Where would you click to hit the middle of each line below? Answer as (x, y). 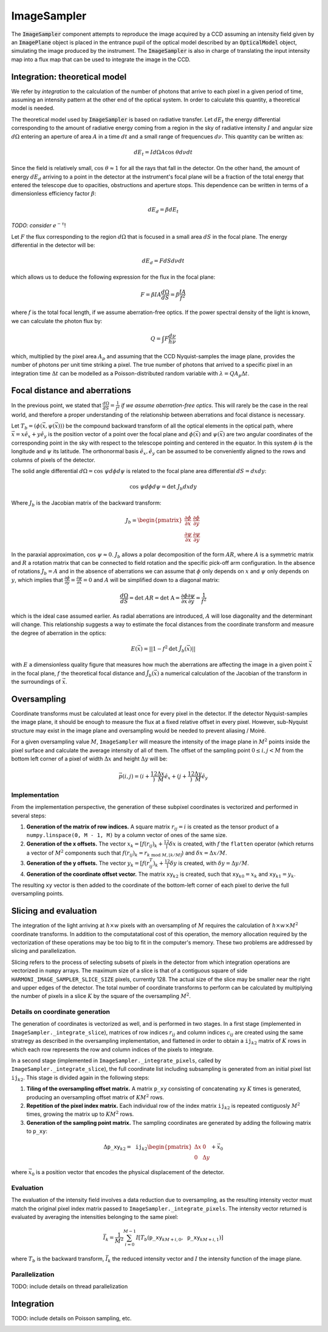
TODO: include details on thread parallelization (70, 1286)
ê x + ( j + (176, 777)
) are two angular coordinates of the (268, 434)
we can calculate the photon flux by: (57, 321)
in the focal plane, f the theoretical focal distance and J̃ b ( (83, 674)
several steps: (29, 815)
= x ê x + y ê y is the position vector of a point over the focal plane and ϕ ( (105, 435)
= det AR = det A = (155, 598)
